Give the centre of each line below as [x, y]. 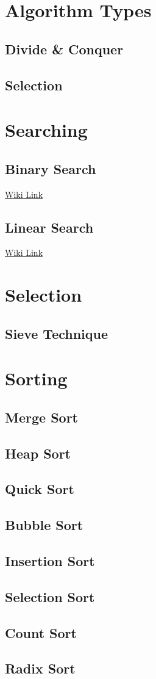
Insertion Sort [50, 560]
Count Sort [41, 632]
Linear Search [49, 227]
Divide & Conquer [64, 49]
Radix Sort [40, 668]
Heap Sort [38, 453]
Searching [46, 130]
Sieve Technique [57, 333]
